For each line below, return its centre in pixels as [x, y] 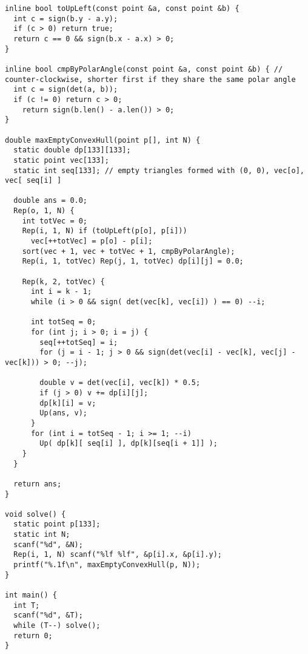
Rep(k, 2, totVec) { [63, 281]
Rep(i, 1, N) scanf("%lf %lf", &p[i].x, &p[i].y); [118, 555]
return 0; [33, 635]
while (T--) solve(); [57, 626]
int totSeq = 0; [63, 322]
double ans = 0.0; [51, 201]
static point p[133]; [57, 524]
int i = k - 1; [61, 292]
